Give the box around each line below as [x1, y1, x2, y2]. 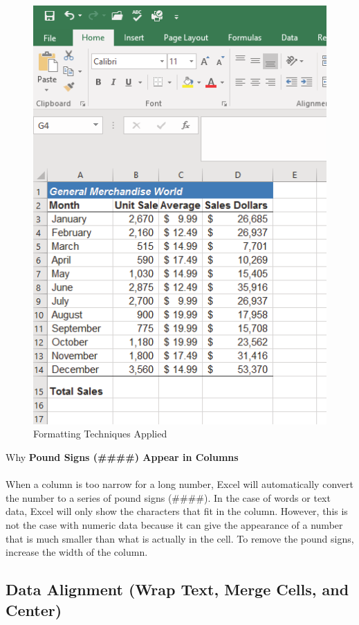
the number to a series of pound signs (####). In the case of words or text [6, 490, 331, 505]
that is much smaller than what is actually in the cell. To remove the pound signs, [6, 531, 354, 545]
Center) [6, 599, 62, 620]
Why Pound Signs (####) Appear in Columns [6, 450, 239, 464]
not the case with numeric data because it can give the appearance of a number [6, 518, 343, 532]
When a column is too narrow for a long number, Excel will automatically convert [6, 477, 353, 491]
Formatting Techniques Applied [33, 426, 167, 441]
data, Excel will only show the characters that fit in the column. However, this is [6, 504, 348, 518]
